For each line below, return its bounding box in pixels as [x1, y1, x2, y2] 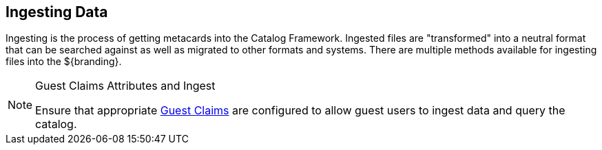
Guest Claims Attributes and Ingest [35, 79, 216, 93]
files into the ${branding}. [6, 55, 122, 68]
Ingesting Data [6, 3, 108, 21]
